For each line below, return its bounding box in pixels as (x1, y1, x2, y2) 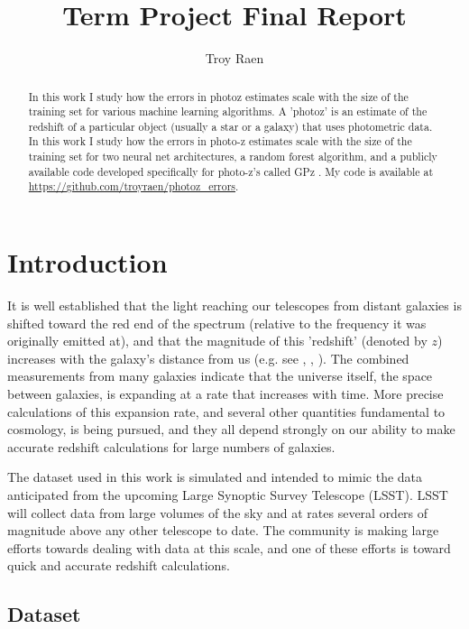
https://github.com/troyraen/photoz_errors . (28, 179, 239, 194)
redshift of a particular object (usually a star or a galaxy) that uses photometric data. (28, 118, 433, 134)
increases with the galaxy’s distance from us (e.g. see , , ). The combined (7, 348, 409, 367)
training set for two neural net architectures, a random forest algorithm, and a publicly (28, 149, 437, 164)
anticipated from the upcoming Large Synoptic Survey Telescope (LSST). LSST (7, 485, 448, 504)
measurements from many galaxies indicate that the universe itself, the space (7, 366, 433, 385)
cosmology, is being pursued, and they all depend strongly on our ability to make (7, 420, 455, 439)
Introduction (7, 244, 168, 281)
